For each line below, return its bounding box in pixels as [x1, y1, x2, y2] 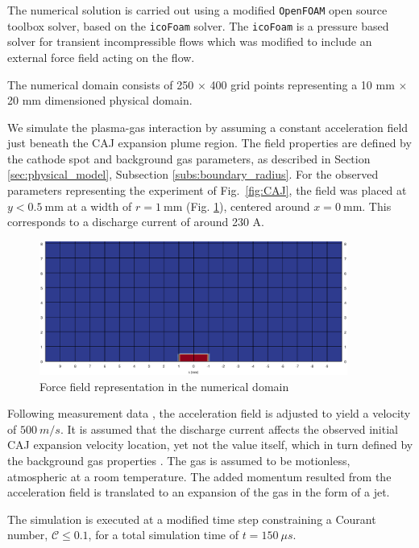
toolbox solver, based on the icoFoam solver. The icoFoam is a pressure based [7, 17, 389, 34]
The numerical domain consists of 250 [7, 76, 194, 93]
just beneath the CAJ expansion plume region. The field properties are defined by [7, 134, 412, 151]
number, [7, 526, 48, 543]
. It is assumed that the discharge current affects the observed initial [60, 420, 398, 437]
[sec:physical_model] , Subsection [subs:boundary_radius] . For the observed [7, 166, 379, 183]
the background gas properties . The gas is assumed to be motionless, [7, 452, 351, 468]
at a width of [67, 197, 132, 214]
